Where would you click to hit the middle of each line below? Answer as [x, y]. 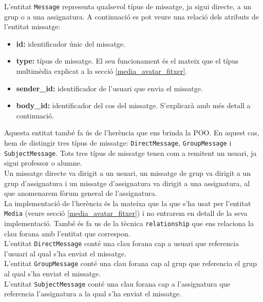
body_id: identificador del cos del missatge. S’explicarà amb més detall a [133, 105]
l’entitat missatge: [32, 26]
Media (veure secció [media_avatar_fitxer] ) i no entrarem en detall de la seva [126, 213]
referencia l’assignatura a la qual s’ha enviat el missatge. [93, 294]
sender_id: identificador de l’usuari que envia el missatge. [109, 88]
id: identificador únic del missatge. [71, 43]
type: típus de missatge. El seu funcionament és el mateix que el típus [127, 61]
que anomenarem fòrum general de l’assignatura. [81, 193]
